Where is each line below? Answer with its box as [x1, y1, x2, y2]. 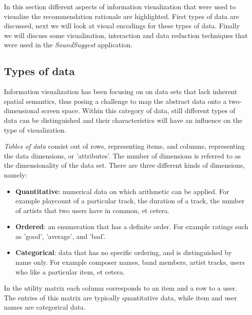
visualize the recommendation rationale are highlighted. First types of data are [4, 11, 239, 21]
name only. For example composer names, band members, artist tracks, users [15, 257, 245, 267]
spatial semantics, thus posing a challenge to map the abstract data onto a [4, 96, 227, 106]
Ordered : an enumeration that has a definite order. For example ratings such [15, 221, 249, 232]
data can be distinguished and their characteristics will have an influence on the [4, 115, 243, 125]
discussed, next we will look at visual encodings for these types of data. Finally [4, 20, 240, 31]
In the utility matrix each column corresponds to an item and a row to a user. [4, 283, 237, 293]
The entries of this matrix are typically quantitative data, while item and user [4, 292, 237, 302]
